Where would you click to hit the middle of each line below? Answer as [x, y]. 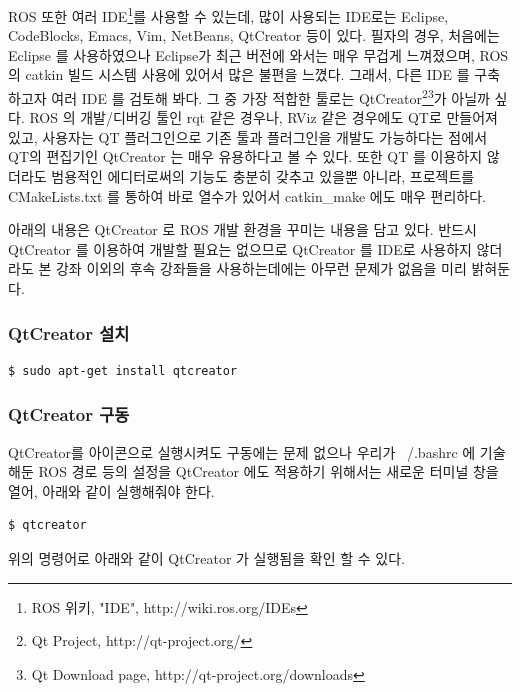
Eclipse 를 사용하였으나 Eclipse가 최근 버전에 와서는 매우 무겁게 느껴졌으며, [241, 54]
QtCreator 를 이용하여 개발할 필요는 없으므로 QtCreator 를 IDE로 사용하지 [240, 248]
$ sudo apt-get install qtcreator [123, 370]
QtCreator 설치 [69, 332]
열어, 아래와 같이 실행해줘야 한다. [111, 490]
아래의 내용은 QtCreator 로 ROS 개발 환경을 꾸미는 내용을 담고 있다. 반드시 [242, 229]
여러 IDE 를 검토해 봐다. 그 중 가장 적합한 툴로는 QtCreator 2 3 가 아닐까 [270, 96]
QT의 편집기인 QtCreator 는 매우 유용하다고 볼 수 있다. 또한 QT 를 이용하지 [245, 156]
